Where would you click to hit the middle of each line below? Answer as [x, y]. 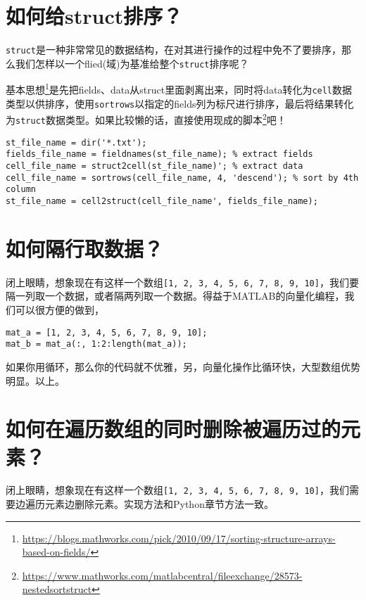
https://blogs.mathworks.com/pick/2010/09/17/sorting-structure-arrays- [179, 538]
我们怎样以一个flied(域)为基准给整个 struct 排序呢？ [132, 63]
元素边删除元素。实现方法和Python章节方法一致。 [159, 504]
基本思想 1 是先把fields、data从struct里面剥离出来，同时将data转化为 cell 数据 [179, 89]
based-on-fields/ [56, 552]
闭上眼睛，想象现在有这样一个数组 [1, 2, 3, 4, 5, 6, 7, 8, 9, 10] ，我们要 [182, 282]
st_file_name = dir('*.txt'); [76, 142]
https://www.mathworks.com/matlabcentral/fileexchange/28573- [162, 575]
